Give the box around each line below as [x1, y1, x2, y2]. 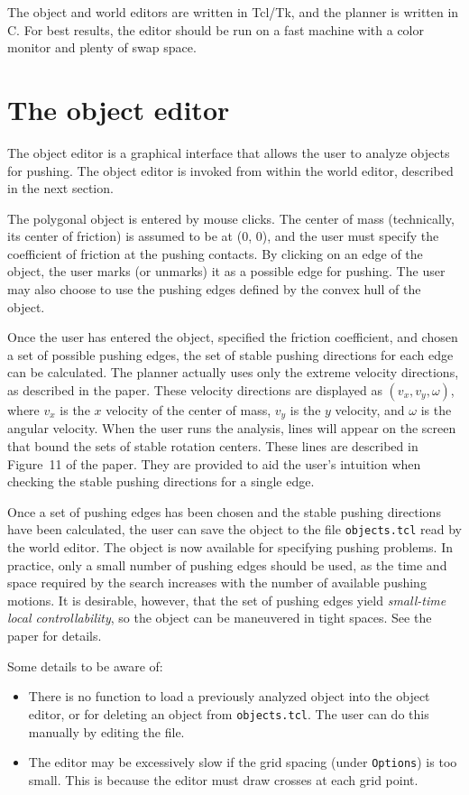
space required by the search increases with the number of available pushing [7, 573, 427, 592]
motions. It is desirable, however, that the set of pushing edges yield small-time [7, 590, 446, 609]
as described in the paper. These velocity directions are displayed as [7, 381, 382, 400]
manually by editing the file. [28, 722, 185, 741]
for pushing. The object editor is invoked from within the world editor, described [7, 161, 454, 180]
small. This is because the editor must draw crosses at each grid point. [28, 770, 418, 789]
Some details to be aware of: [7, 656, 163, 675]
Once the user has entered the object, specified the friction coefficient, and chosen [7, 328, 458, 347]
